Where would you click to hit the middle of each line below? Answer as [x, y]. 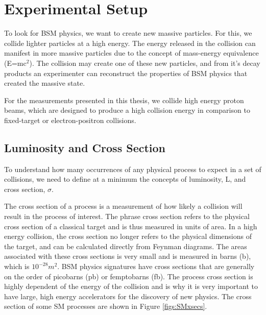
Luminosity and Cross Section [85, 147]
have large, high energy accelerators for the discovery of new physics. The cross [128, 296]
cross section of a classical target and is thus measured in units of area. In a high [131, 226]
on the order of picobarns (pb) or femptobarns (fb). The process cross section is [129, 276]
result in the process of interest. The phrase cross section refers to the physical [127, 216]
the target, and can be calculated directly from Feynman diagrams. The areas [126, 246]
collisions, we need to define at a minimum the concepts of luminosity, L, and [125, 179]
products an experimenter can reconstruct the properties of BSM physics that [126, 73]
